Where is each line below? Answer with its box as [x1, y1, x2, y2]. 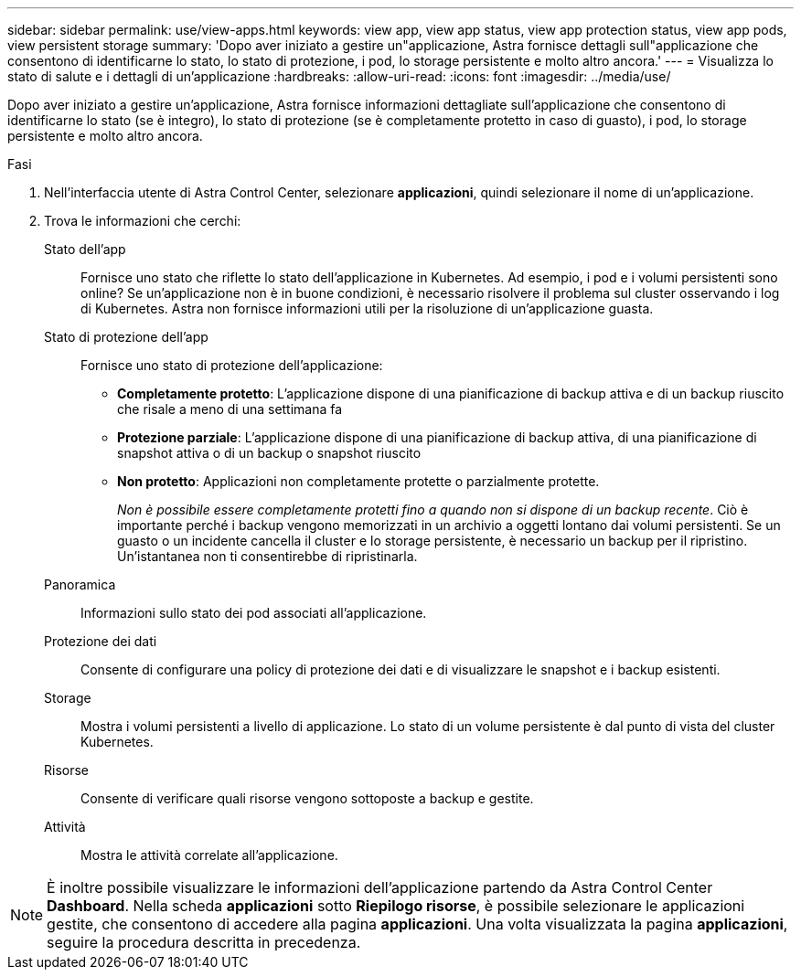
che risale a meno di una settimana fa [117, 401, 343, 417]
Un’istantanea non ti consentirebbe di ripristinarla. [117, 548, 418, 564]
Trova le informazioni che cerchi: [44, 213, 241, 228]
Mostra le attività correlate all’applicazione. [80, 847, 338, 863]
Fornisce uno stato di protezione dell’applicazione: [80, 357, 383, 373]
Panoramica [44, 577, 116, 592]
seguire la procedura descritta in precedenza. [47, 933, 361, 951]
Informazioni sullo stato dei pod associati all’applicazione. [80, 605, 427, 621]
